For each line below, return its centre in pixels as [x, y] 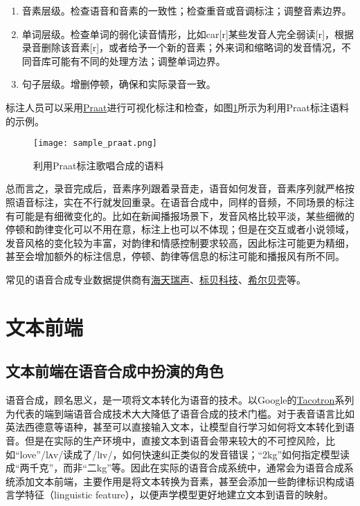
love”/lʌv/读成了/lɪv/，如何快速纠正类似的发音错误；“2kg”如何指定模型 [180, 454]
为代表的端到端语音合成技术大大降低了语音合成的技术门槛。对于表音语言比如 [180, 413]
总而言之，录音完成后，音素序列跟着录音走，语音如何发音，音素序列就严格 [175, 188]
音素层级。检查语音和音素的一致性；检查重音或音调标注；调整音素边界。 [187, 10]
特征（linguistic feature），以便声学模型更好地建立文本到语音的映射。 [179, 495]
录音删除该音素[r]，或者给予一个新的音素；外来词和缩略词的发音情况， [182, 47]
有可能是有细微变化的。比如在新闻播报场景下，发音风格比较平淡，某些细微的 [180, 215]
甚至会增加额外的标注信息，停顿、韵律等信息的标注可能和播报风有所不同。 [175, 256]
